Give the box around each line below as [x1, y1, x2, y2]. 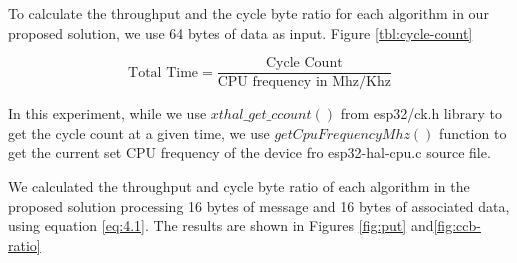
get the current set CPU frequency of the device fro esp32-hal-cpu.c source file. [8, 142, 491, 163]
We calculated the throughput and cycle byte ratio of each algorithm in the [8, 176, 470, 197]
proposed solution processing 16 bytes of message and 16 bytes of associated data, [8, 195, 510, 216]
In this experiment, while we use [8, 103, 207, 124]
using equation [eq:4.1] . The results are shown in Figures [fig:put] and [8, 215, 434, 236]
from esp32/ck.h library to [340, 103, 502, 124]
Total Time [128, 65, 199, 80]
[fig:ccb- [433, 215, 481, 236]
